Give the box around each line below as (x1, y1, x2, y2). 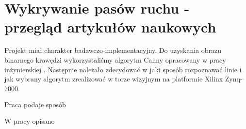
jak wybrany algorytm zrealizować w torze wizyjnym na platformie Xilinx (4, 74, 223, 84)
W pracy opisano (4, 115, 55, 126)
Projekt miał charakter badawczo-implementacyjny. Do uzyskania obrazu (4, 45, 222, 55)
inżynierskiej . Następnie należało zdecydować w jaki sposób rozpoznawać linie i (4, 64, 242, 74)
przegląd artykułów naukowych (4, 17, 216, 37)
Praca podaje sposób (4, 99, 66, 110)
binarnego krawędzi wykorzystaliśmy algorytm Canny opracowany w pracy (4, 54, 226, 64)
